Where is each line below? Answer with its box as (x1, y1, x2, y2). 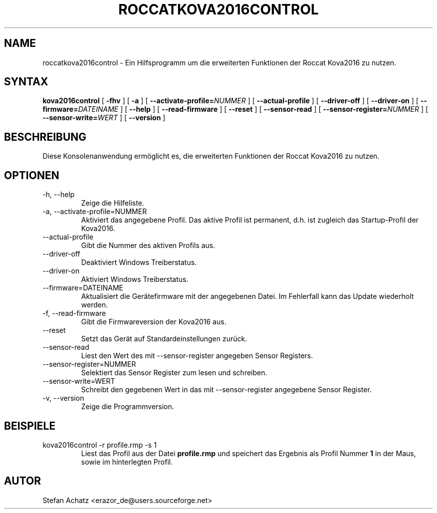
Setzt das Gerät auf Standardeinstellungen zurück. (81, 334, 247, 343)
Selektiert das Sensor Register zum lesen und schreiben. (81, 368, 267, 377)
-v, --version (42, 394, 84, 403)
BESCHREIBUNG (4, 130, 87, 143)
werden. (81, 300, 108, 309)
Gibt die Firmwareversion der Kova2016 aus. (81, 317, 226, 326)
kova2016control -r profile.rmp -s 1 (42, 440, 157, 449)
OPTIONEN (4, 169, 59, 182)
